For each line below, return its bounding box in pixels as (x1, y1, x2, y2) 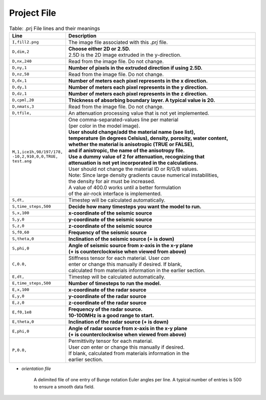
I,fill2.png (12, 39, 39, 45)
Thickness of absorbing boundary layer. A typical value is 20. (68, 97, 215, 104)
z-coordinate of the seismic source (68, 222, 152, 229)
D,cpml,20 (12, 98, 34, 103)
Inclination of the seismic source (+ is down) (68, 235, 174, 242)
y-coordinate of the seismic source (68, 216, 152, 223)
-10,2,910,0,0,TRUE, (12, 154, 59, 159)
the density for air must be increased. (68, 178, 156, 184)
